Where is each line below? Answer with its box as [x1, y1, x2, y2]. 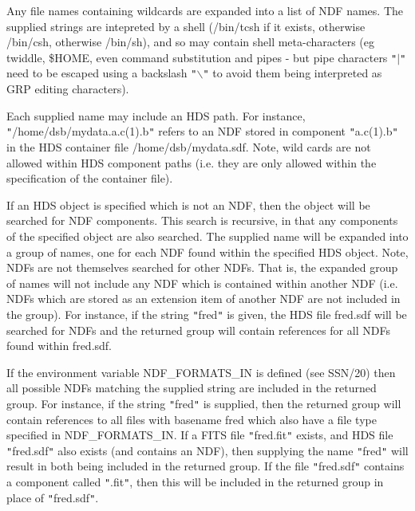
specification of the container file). [6, 170, 173, 187]
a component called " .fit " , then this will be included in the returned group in [6, 474, 384, 490]
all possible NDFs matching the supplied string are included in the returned [6, 379, 377, 396]
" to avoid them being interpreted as [203, 65, 382, 81]
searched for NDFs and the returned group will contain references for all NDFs [6, 321, 390, 338]
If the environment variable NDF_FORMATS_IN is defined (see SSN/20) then [6, 364, 396, 380]
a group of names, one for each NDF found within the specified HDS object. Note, [6, 243, 409, 260]
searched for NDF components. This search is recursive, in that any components [6, 212, 398, 229]
